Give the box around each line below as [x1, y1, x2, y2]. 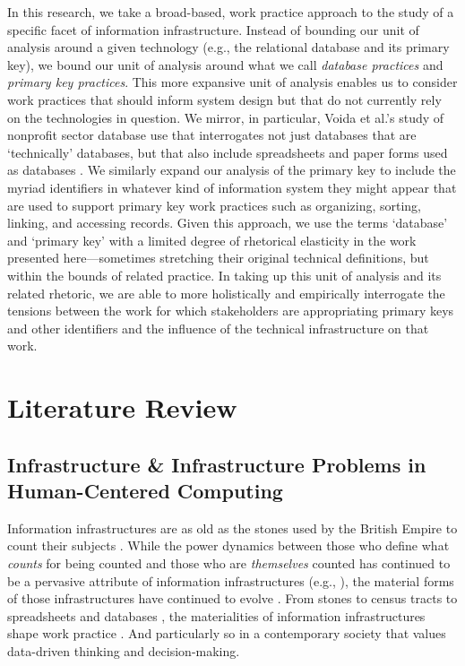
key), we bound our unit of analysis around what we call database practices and [7, 55, 443, 74]
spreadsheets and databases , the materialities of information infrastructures [7, 606, 426, 625]
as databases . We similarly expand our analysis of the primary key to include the [7, 160, 456, 179]
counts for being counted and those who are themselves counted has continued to [7, 554, 451, 573]
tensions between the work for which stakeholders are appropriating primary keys [7, 301, 454, 320]
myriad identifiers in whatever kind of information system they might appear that [7, 177, 457, 196]
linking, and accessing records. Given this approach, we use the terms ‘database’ [7, 213, 448, 232]
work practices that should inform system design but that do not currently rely [7, 90, 442, 108]
